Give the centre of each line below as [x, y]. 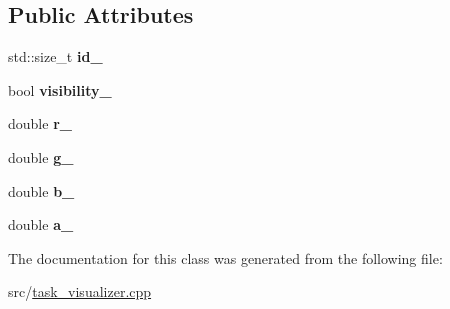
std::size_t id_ [55, 56]
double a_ [41, 224]
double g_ [41, 156]
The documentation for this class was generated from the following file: [225, 257]
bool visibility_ [60, 89]
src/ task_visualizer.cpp [80, 291]
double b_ [41, 190]
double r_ [40, 123]
